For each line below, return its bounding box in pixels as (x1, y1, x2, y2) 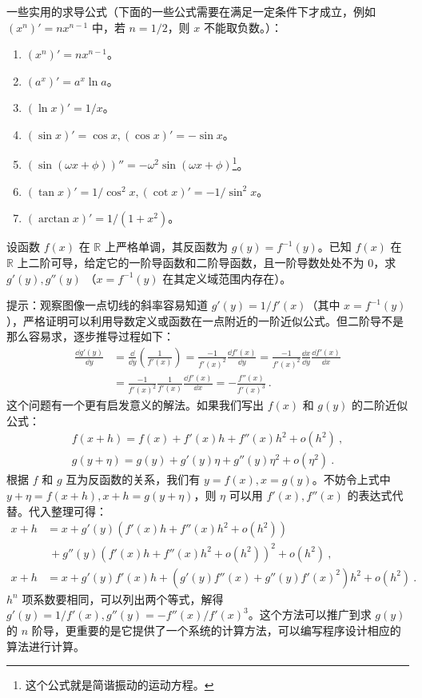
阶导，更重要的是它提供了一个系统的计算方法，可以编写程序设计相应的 (31, 621, 401, 638)
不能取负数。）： (203, 18, 282, 35)
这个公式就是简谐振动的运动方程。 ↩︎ (25, 676, 214, 693)
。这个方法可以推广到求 (248, 606, 372, 623)
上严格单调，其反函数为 (104, 238, 228, 255)
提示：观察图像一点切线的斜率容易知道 (6, 297, 208, 313)
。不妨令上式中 (312, 471, 391, 488)
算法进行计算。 (6, 637, 85, 654)
